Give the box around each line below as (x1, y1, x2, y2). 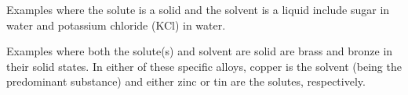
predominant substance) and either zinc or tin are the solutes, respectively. (6, 73, 366, 90)
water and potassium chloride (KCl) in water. (6, 16, 226, 33)
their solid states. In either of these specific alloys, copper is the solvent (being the (6, 58, 402, 74)
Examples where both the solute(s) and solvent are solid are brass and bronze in (6, 43, 393, 59)
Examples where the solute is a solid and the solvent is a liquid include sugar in (6, 2, 390, 17)
